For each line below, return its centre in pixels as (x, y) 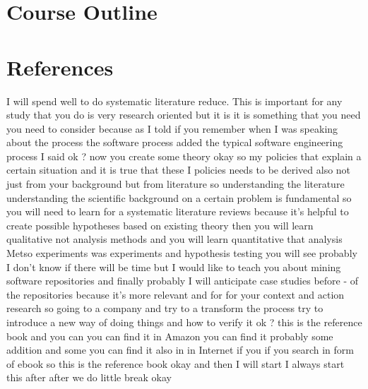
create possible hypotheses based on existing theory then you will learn (160, 225)
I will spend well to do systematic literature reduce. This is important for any (174, 101)
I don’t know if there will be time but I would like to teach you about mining (174, 267)
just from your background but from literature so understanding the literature (176, 184)
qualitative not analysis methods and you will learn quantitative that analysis (174, 239)
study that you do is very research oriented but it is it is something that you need (184, 115)
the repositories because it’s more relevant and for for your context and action (176, 294)
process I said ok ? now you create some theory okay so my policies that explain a (184, 156)
